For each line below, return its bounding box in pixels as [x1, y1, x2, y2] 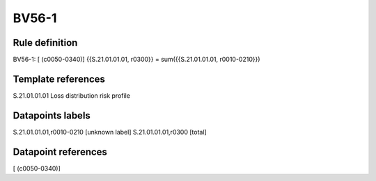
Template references [13, 73, 106, 85]
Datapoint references [13, 146, 108, 157]
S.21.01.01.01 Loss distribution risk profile [13, 91, 130, 100]
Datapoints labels [13, 110, 91, 121]
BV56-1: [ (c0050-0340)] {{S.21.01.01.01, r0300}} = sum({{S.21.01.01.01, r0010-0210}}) [13, 55, 260, 64]
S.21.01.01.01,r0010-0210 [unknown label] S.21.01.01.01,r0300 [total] [13, 128, 207, 136]
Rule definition [13, 37, 78, 49]
